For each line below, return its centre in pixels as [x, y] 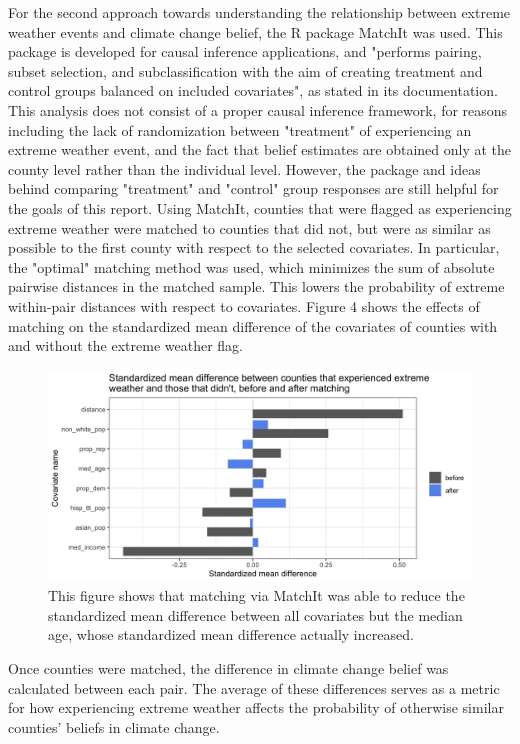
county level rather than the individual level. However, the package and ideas [244, 168]
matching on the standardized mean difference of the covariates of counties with [253, 325]
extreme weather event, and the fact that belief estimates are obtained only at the [260, 149]
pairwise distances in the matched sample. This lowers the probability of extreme [256, 286]
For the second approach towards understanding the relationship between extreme [259, 12]
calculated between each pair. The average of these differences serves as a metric [254, 687]
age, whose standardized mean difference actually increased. [231, 634]
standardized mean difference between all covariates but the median [255, 614]
